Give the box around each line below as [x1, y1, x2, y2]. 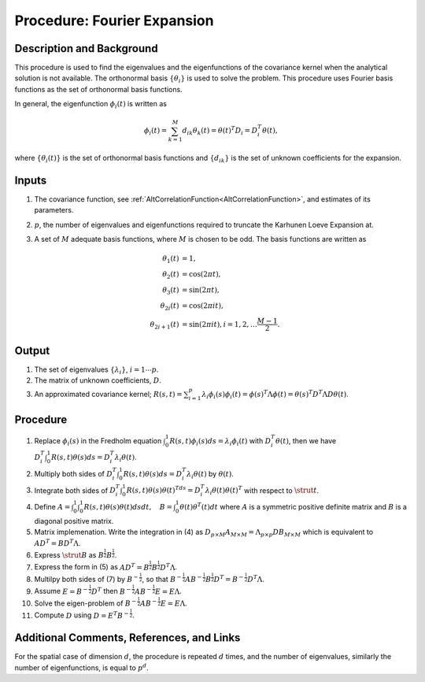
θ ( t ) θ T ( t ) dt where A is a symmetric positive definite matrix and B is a [179, 501, 407, 511]
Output [14, 343, 50, 358]
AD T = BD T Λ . [34, 537, 81, 547]
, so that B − [142, 573, 182, 584]
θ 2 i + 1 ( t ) [150, 320, 179, 331]
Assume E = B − [34, 585, 88, 596]
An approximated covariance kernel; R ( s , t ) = [34, 389, 183, 398]
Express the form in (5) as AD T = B [34, 562, 150, 572]
